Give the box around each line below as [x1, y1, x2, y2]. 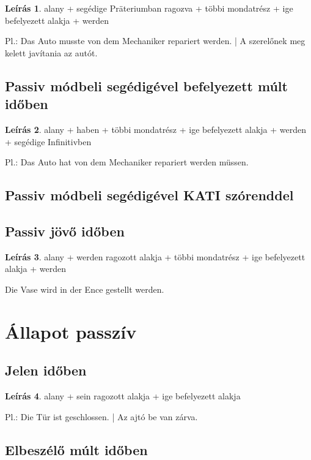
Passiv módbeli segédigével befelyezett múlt [5, 76, 288, 95]
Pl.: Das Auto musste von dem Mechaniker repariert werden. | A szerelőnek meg [5, 34, 306, 47]
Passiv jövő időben [5, 221, 125, 240]
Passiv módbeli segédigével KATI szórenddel [5, 186, 294, 205]
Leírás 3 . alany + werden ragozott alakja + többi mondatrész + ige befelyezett [5, 250, 306, 263]
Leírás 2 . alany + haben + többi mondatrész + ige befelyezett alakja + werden [5, 123, 307, 135]
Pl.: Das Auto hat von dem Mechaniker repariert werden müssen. [5, 156, 249, 168]
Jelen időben [5, 361, 87, 380]
